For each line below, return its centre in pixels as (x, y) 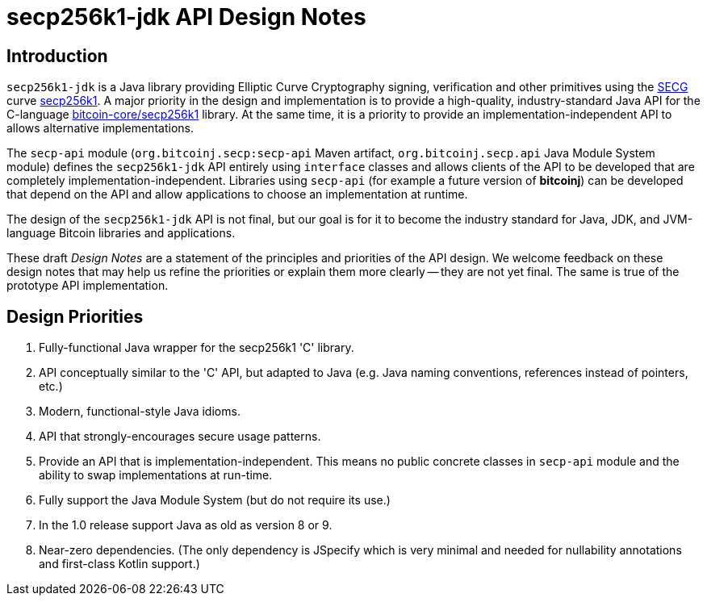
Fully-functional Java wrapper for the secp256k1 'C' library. (197, 348)
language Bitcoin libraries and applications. (121, 233)
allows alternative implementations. (100, 128)
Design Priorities (75, 316)
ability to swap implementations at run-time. (156, 475)
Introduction (57, 56)
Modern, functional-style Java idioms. (140, 412)
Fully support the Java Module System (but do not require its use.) (215, 500)
